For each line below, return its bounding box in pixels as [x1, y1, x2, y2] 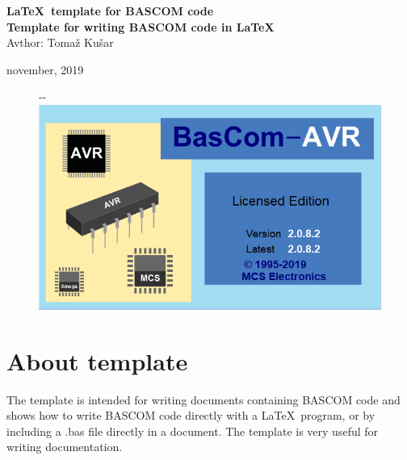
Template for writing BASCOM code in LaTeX [6, 18, 275, 35]
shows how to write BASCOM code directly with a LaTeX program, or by [6, 407, 376, 424]
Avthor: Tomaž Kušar [6, 34, 114, 51]
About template [6, 344, 188, 377]
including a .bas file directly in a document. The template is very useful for [6, 422, 379, 439]
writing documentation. [6, 438, 123, 455]
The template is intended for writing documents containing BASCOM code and [6, 391, 401, 408]
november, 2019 [6, 61, 84, 77]
